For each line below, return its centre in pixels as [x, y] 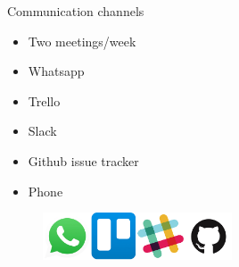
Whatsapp [56, 71]
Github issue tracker [83, 160]
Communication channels [76, 11]
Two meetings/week [82, 41]
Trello [44, 100]
